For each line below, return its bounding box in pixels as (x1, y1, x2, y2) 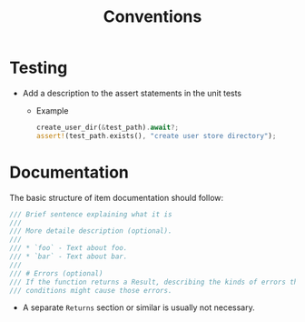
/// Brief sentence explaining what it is (9, 209, 172, 219)
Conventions (103, 6, 202, 27)
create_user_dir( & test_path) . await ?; (35, 123, 180, 132)
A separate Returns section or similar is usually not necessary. (22, 302, 256, 313)
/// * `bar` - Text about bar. (9, 252, 128, 261)
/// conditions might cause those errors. (9, 286, 172, 295)
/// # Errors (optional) (9, 268, 103, 278)
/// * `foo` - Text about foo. (9, 244, 128, 253)
